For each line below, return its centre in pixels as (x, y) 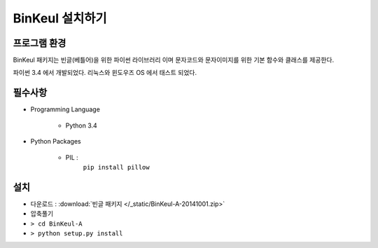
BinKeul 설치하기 (60, 18)
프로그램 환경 (40, 43)
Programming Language (65, 109)
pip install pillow (116, 167)
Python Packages (56, 142)
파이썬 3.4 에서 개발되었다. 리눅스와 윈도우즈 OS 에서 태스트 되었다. (105, 73)
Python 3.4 (81, 125)
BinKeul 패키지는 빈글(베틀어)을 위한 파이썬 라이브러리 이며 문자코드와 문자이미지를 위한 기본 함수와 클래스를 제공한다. (174, 60)
